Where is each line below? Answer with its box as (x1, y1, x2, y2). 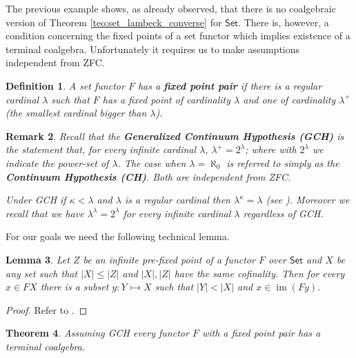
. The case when (117, 155, 186, 170)
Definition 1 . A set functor (6, 78, 125, 92)
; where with (245, 142, 297, 157)
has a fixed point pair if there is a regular (137, 78, 322, 92)
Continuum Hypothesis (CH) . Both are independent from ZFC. (6, 169, 291, 183)
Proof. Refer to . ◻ (6, 302, 88, 317)
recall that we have (6, 206, 84, 220)
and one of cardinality (243, 92, 336, 106)
